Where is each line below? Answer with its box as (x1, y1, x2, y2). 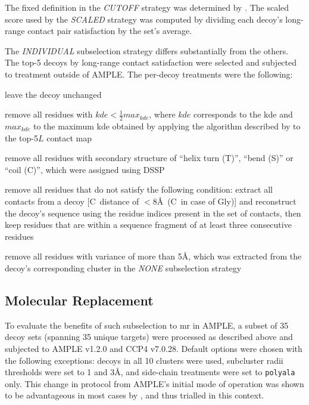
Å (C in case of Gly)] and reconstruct (157, 194, 296, 207)
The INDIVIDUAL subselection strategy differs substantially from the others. (5, 44, 289, 57)
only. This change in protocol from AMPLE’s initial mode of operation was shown (5, 377, 304, 389)
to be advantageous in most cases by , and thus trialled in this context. (5, 389, 264, 401)
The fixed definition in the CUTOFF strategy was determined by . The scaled (5, 1, 289, 13)
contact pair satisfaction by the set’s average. (27, 24, 192, 37)
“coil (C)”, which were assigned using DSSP (5, 163, 165, 175)
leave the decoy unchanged (5, 88, 102, 100)
